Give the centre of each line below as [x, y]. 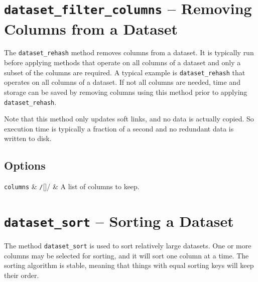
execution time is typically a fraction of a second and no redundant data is [119, 128]
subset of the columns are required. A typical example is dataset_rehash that [125, 72]
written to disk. [28, 138]
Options [25, 165]
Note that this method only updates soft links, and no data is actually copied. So [129, 119]
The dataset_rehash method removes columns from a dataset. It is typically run [129, 52]
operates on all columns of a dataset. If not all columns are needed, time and [122, 82]
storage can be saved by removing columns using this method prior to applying [126, 92]
